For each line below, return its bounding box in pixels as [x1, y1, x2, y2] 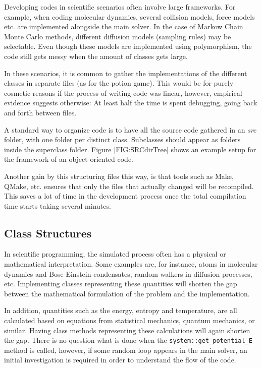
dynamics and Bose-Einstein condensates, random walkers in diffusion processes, [4, 268, 252, 279]
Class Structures [4, 225, 92, 240]
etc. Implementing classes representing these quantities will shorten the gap [4, 278, 237, 289]
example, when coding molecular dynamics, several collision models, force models [4, 11, 255, 22]
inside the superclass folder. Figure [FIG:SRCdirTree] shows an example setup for [4, 144, 256, 154]
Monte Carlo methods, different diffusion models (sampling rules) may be [4, 31, 231, 41]
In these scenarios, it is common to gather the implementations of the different [4, 68, 247, 78]
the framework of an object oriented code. [4, 154, 134, 164]
